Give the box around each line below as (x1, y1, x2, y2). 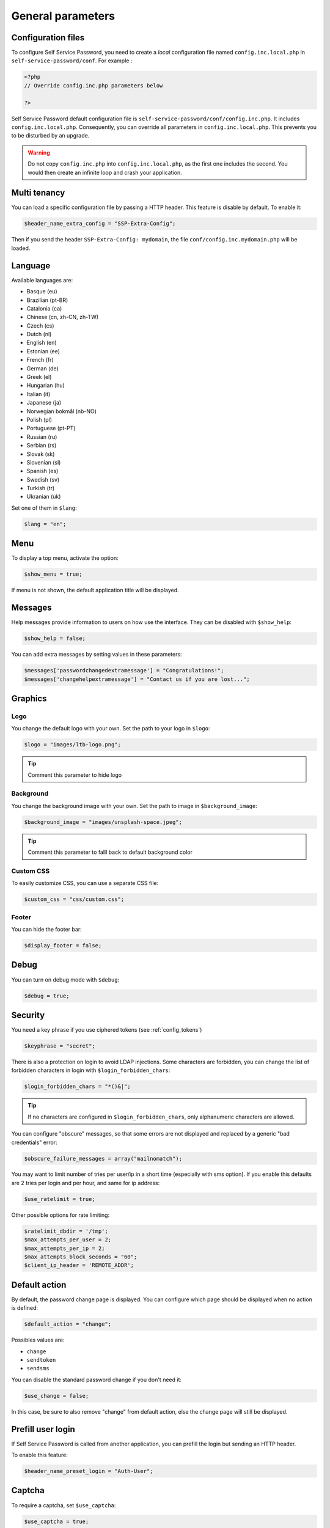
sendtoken (26, 1357, 56, 1364)
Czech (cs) (26, 321, 54, 329)
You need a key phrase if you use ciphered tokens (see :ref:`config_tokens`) (11, 1026, 202, 1034)
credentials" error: (11, 1139, 57, 1146)
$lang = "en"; (24, 520, 67, 527)
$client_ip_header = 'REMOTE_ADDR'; (24, 1262, 134, 1269)
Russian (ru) (26, 433, 57, 440)
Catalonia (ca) (26, 304, 62, 312)
